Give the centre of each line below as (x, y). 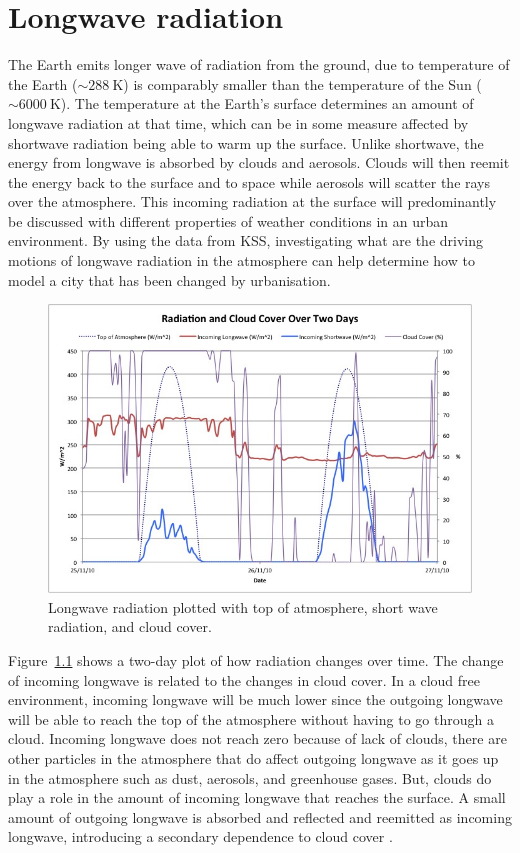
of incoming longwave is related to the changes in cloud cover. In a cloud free (244, 679)
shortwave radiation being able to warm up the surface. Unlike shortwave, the (246, 142)
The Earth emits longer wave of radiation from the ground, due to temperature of (259, 64)
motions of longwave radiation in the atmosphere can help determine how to (241, 260)
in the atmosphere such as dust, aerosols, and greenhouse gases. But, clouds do (250, 777)
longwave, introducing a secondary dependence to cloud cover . (200, 836)
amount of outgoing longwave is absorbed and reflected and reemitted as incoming (260, 816)
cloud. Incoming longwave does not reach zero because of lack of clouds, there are (257, 738)
